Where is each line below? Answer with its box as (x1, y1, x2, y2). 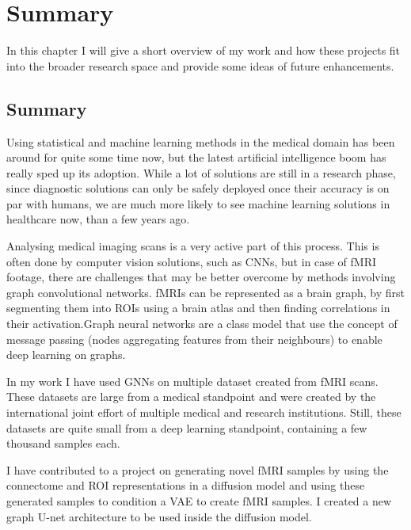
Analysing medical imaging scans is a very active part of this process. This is (6, 238, 379, 254)
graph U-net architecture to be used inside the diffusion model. (6, 508, 312, 524)
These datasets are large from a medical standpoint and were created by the (6, 388, 376, 405)
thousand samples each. (6, 435, 120, 452)
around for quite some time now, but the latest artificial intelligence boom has (6, 149, 386, 166)
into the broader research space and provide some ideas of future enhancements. (6, 57, 394, 74)
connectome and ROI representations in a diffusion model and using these (6, 477, 365, 494)
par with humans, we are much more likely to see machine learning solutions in (6, 195, 390, 212)
